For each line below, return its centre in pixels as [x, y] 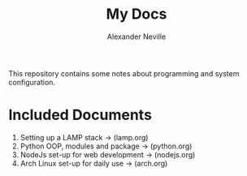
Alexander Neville [136, 36]
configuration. [32, 82]
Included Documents [80, 115]
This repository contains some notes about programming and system [124, 73]
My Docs [136, 14]
